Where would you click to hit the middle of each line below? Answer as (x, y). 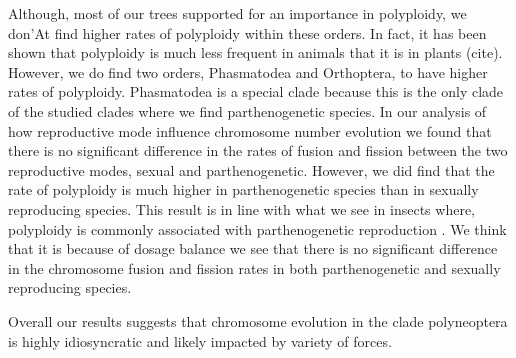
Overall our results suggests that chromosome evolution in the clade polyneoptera (258, 320)
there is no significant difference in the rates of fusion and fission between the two (258, 150)
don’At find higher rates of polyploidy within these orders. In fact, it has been (247, 32)
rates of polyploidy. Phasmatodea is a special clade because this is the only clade (256, 91)
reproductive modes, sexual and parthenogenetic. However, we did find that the (251, 169)
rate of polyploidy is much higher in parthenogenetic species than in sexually (243, 189)
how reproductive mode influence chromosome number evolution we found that (250, 130)
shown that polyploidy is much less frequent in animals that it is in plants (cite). (255, 52)
